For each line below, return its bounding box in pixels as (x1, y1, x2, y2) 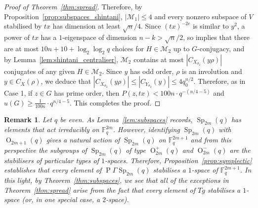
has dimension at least (52, 21, 121, 31)
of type (126, 144, 146, 155)
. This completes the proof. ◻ (70, 97, 161, 107)
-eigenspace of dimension (62, 32, 137, 42)
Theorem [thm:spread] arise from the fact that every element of (4, 184, 196, 195)
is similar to (193, 21, 229, 31)
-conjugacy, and (197, 43, 245, 53)
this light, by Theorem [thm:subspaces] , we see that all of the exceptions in (4, 175, 229, 185)
